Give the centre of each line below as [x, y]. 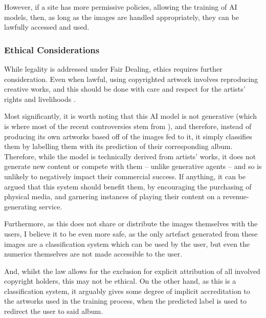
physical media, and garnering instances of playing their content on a [113, 196]
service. [51, 206]
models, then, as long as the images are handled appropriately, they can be [121, 17]
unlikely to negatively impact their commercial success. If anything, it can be [125, 176]
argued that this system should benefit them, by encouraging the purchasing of [128, 186]
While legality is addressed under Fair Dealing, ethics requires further [113, 69]
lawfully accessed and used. [47, 27]
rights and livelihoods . [40, 99]
